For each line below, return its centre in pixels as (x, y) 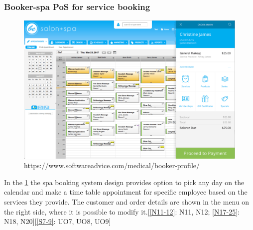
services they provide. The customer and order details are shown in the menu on (127, 202)
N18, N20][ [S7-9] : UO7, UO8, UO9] (58, 221)
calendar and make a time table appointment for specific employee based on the (126, 192)
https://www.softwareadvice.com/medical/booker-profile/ (112, 165)
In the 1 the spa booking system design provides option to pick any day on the (124, 182)
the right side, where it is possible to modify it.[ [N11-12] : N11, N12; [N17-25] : (122, 211)
